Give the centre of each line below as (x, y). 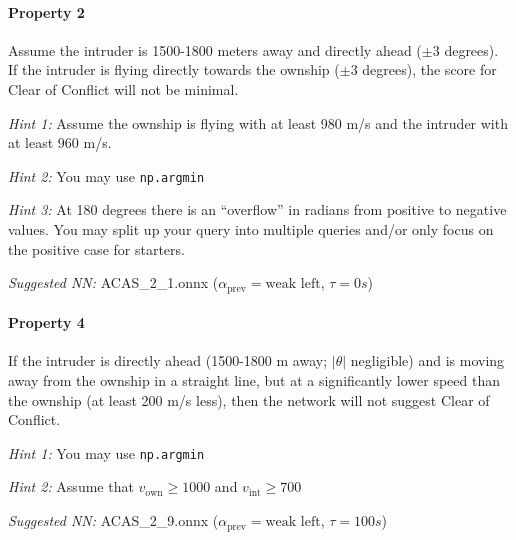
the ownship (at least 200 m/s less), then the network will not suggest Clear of (249, 399)
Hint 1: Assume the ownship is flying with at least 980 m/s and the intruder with (258, 122)
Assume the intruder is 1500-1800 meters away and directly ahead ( (215, 49)
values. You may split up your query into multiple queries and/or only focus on (251, 229)
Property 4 (46, 322)
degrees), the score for (429, 69)
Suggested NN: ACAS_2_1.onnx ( (113, 282)
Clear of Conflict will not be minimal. (123, 88)
